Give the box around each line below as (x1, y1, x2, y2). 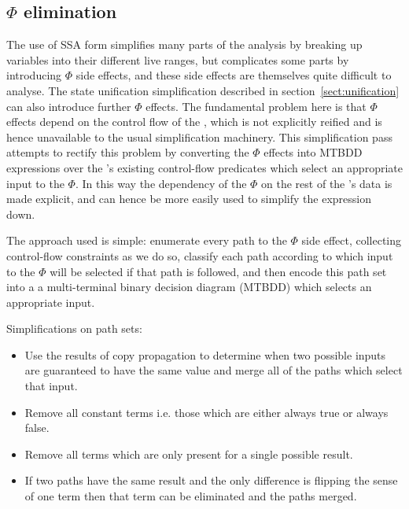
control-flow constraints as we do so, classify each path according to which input (6, 247, 393, 264)
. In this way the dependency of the (75, 175, 247, 191)
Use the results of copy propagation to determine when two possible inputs (24, 346, 386, 363)
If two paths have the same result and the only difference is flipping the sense (24, 472, 398, 489)
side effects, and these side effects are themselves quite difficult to (76, 67, 392, 83)
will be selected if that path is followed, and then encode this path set (50, 263, 387, 279)
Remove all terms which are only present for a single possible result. (24, 445, 353, 462)
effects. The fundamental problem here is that (146, 98, 367, 114)
